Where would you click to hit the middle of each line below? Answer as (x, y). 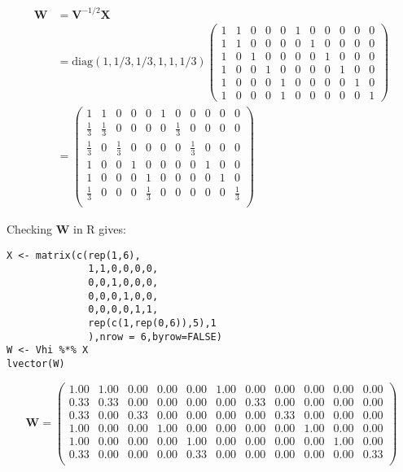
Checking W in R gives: (66, 229)
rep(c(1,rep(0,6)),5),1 (152, 323)
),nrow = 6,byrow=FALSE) (155, 337)
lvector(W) (36, 364)
